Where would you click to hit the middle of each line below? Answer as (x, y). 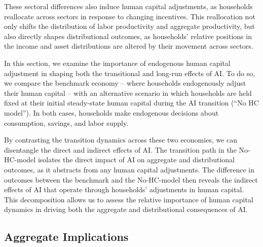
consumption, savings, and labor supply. (66, 122)
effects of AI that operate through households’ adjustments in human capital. (124, 189)
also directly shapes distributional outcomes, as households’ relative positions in (128, 36)
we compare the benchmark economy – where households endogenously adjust (125, 83)
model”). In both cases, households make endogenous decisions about (111, 112)
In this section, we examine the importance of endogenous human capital (117, 63)
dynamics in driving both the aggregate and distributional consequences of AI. (126, 209)
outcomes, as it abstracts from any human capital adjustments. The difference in (129, 169)
